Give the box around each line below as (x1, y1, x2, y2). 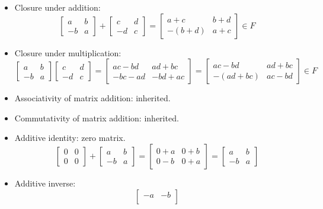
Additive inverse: (14, 176, 76, 189)
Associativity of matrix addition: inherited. (14, 92, 171, 104)
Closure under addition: (14, 1, 101, 13)
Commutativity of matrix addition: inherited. (14, 111, 179, 124)
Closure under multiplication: (14, 46, 121, 59)
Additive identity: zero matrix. (14, 131, 126, 144)
